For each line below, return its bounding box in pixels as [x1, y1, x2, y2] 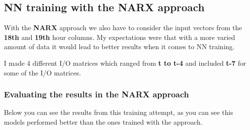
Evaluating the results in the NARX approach [4, 88, 189, 100]
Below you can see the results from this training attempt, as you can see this [4, 107, 233, 117]
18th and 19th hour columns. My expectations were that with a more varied [4, 32, 235, 42]
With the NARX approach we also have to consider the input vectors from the [4, 22, 242, 33]
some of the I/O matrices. [4, 67, 81, 77]
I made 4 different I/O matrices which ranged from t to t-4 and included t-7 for [4, 57, 246, 68]
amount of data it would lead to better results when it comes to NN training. [4, 41, 235, 52]
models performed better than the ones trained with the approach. [4, 116, 203, 127]
